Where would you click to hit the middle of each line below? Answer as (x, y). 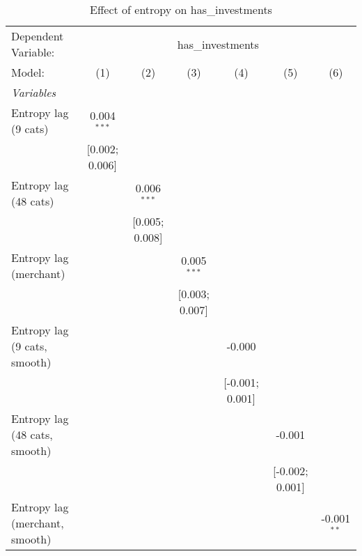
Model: (28, 72)
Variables (34, 92)
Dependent (38, 36)
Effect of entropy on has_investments (181, 9)
